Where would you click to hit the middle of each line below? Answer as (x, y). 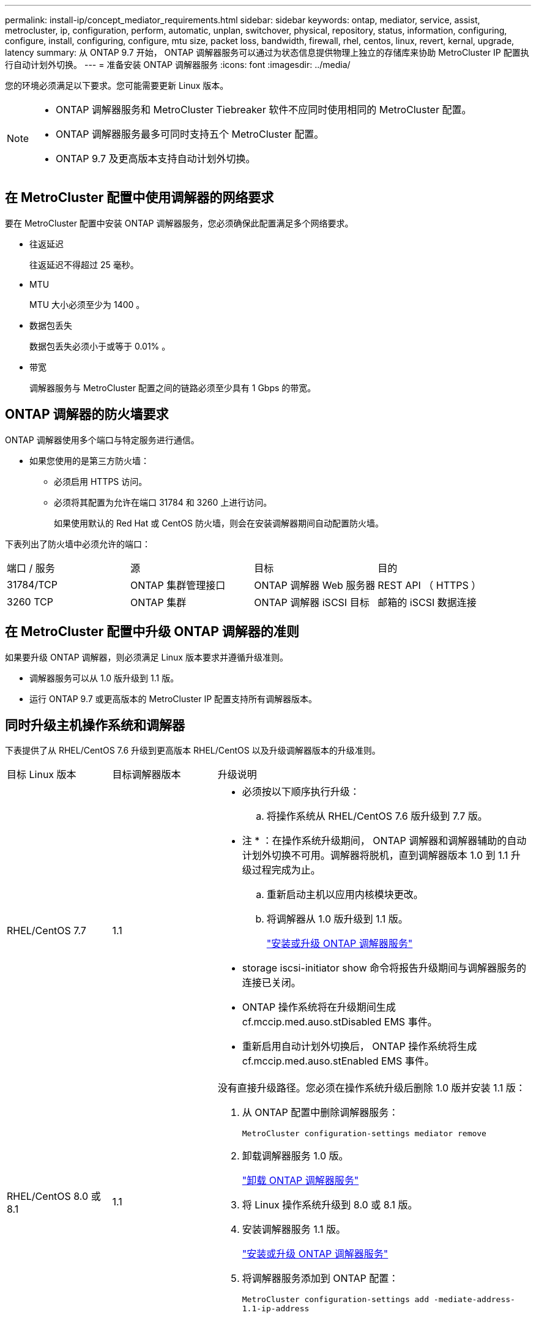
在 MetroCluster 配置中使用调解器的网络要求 (140, 198)
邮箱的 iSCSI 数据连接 (427, 602)
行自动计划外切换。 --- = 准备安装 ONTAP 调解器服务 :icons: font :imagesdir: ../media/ (178, 65)
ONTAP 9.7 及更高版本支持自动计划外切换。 (156, 159)
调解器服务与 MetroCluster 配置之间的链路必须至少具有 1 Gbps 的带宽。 (173, 388)
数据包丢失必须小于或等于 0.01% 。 (100, 346)
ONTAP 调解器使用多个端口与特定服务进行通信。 (102, 440)
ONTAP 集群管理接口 (178, 585)
